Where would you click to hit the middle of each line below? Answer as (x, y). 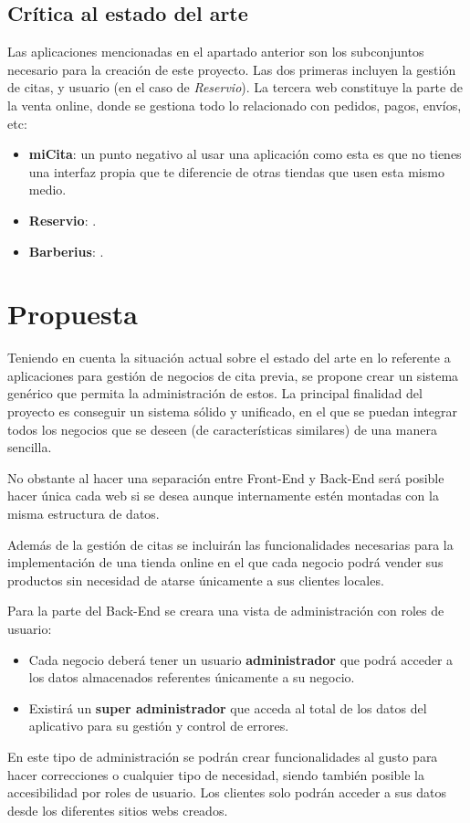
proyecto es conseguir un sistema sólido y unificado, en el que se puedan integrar (232, 411)
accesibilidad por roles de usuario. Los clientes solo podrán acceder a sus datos (227, 792)
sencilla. (30, 447)
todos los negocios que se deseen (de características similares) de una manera (222, 429)
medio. (47, 190)
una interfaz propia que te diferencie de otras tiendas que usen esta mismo (236, 171)
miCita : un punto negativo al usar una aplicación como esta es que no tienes (245, 154)
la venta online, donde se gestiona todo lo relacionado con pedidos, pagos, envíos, (235, 105)
